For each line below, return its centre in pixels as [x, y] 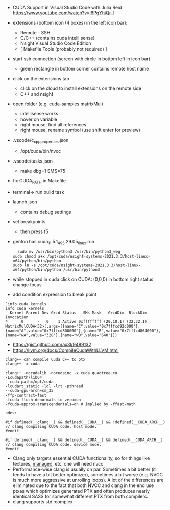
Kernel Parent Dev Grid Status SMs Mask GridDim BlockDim [78, 313]
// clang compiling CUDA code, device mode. [53, 445]
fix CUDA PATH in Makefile [39, 181]
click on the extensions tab [41, 78]
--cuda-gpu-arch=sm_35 [29, 391]
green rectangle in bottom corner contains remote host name [84, 69]
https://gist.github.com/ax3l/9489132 [52, 345]
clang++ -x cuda [22, 364]
